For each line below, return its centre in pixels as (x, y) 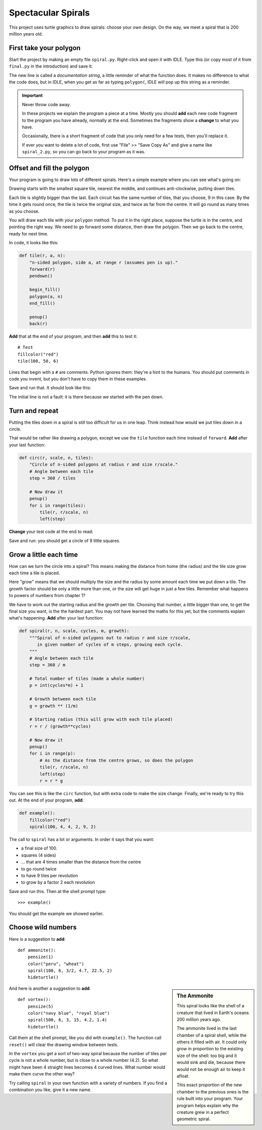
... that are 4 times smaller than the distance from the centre (81, 862)
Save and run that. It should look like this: (50, 388)
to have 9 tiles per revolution (50, 875)
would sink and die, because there (211, 1062)
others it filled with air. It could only (212, 1042)
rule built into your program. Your (210, 1099)
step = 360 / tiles (53, 478)
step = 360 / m (47, 665)
